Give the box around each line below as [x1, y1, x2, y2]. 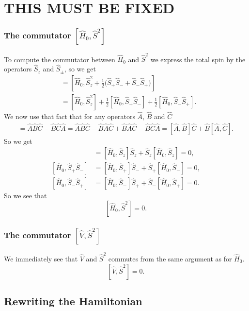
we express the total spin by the [150, 54, 246, 64]
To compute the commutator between [4, 54, 115, 64]
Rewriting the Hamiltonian [4, 293, 142, 308]
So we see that [4, 190, 47, 201]
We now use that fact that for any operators [4, 111, 135, 121]
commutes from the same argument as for [108, 254, 232, 263]
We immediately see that [4, 254, 78, 263]
